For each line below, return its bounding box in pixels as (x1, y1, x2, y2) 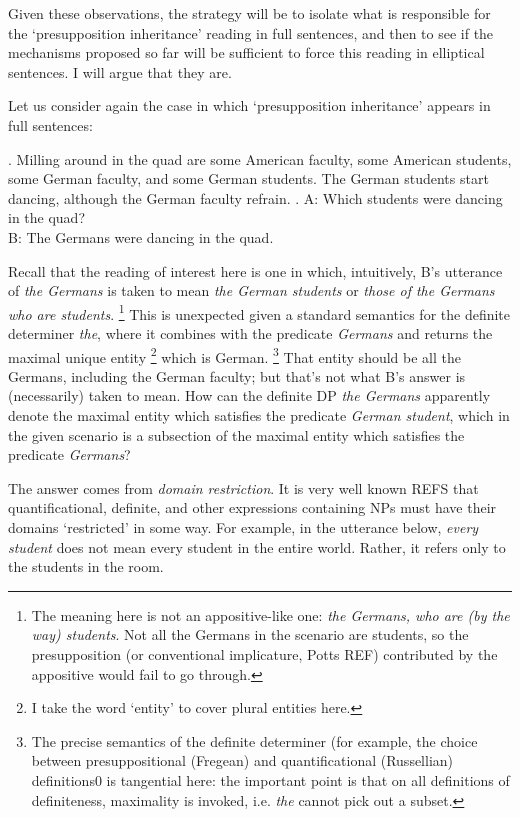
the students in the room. (8, 556, 164, 577)
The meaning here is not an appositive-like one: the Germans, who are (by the (31, 604, 510, 625)
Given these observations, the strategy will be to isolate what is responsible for (8, 3, 491, 23)
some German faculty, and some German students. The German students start (8, 168, 489, 189)
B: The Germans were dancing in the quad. (8, 226, 274, 247)
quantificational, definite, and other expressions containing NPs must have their (8, 497, 497, 518)
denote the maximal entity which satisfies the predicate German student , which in (8, 405, 510, 425)
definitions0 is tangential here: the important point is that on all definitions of (31, 769, 510, 790)
